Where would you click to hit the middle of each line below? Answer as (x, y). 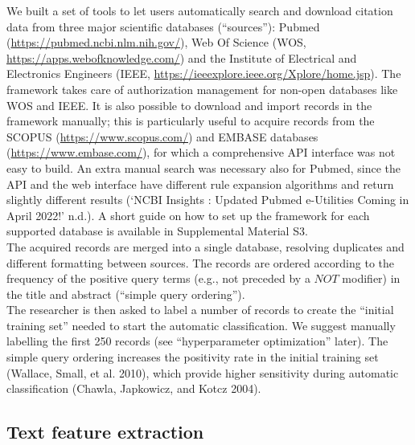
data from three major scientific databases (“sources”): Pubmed (163, 26)
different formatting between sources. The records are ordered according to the (200, 262)
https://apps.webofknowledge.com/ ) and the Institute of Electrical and (182, 57)
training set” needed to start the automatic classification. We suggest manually (201, 325)
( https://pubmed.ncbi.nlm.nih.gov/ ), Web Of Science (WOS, (156, 42)
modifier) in (371, 278)
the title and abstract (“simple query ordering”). (126, 294)
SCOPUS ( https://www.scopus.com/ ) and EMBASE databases (162, 136)
